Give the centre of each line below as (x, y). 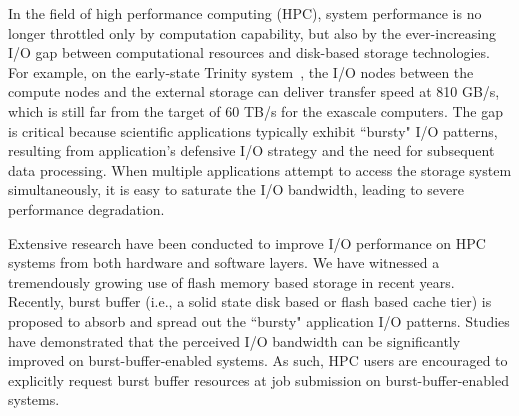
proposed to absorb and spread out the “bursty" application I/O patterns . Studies (259, 320)
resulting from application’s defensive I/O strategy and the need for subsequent (251, 150)
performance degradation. (86, 208)
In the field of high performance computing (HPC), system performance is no (245, 13)
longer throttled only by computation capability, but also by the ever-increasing (252, 32)
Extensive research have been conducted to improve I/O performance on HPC (247, 242)
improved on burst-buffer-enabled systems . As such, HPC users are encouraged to (258, 360)
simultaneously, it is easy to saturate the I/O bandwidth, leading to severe (236, 189)
